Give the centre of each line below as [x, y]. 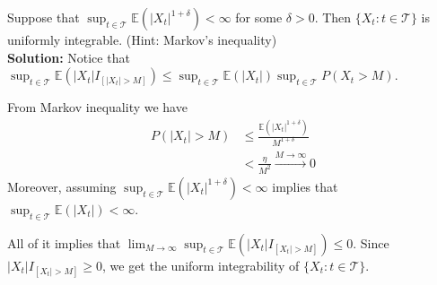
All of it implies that [64, 242]
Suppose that [44, 17]
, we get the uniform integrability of [201, 265]
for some [259, 17]
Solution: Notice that [69, 57]
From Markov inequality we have [97, 107]
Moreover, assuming [62, 186]
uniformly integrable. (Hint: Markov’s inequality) [142, 39]
